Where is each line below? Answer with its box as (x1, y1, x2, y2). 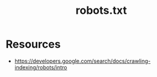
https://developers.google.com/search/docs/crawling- (14, 57, 151, 64)
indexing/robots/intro (14, 64, 67, 71)
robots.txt (75, 4, 127, 17)
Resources (5, 37, 61, 51)
